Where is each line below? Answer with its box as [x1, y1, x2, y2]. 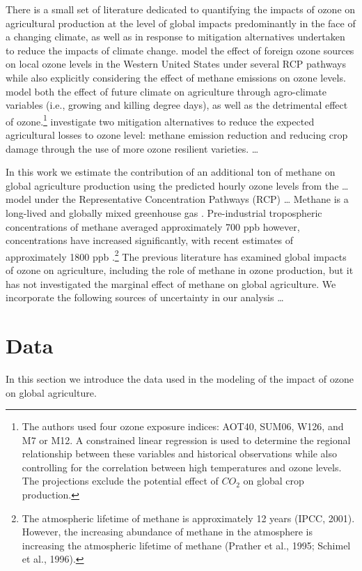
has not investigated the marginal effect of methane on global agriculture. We [6, 276, 336, 291]
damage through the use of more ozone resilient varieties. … [6, 141, 259, 155]
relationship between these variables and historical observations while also [22, 446, 337, 461]
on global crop [243, 473, 304, 488]
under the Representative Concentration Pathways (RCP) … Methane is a [34, 192, 349, 206]
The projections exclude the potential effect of [22, 473, 219, 488]
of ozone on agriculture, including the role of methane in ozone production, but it [6, 263, 354, 277]
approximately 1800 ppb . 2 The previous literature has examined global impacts [6, 247, 347, 264]
